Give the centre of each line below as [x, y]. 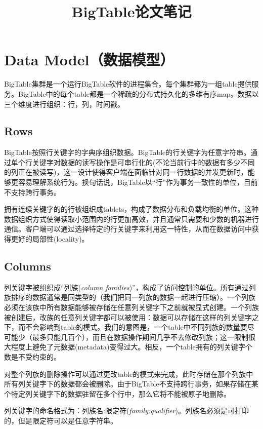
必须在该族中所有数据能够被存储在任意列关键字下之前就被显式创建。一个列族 [131, 307]
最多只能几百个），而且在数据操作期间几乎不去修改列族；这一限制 [140, 337]
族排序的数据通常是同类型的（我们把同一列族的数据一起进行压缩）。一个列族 [130, 297]
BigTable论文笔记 [131, 11]
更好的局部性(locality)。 [50, 239]
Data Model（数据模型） [89, 60]
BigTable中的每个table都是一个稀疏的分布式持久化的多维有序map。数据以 [138, 93]
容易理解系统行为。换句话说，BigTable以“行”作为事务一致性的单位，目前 [138, 182]
